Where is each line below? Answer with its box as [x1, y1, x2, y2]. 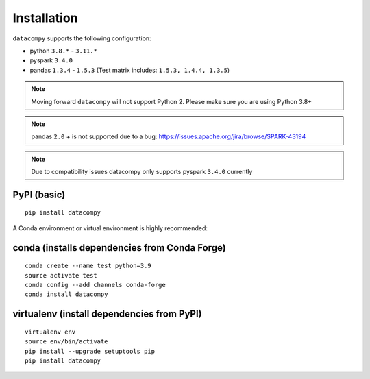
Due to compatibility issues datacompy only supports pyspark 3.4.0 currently [31, 168, 253, 176]
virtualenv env [25, 328, 76, 336]
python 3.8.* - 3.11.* [29, 47, 97, 55]
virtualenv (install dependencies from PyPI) [12, 308, 202, 320]
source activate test [25, 271, 97, 279]
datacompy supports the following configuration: [12, 34, 151, 42]
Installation [12, 10, 78, 25]
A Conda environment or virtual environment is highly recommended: [12, 223, 208, 232]
